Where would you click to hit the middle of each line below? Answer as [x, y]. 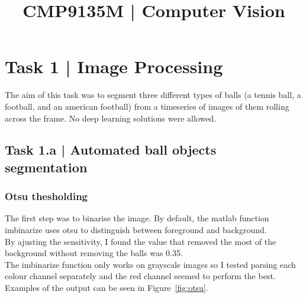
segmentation [46, 167]
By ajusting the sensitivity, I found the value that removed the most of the [141, 241]
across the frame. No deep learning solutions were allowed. [111, 118]
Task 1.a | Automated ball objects [111, 150]
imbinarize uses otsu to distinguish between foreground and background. [136, 230]
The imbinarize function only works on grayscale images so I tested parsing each [150, 264]
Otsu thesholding [46, 196]
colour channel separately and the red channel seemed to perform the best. [140, 276]
